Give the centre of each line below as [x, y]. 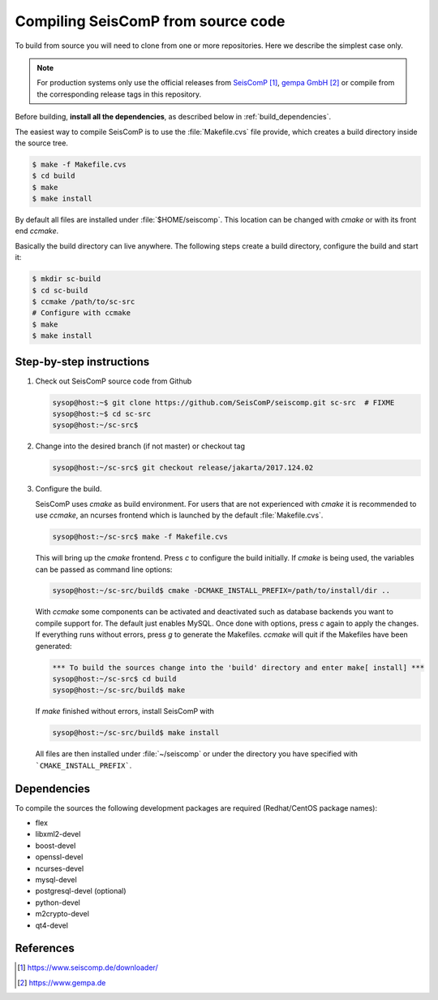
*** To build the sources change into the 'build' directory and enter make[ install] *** [238, 667]
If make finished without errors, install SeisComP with [125, 712]
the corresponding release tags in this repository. [119, 94]
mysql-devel [56, 880]
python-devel [58, 903]
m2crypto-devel [62, 914]
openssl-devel [59, 857]
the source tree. [42, 143]
